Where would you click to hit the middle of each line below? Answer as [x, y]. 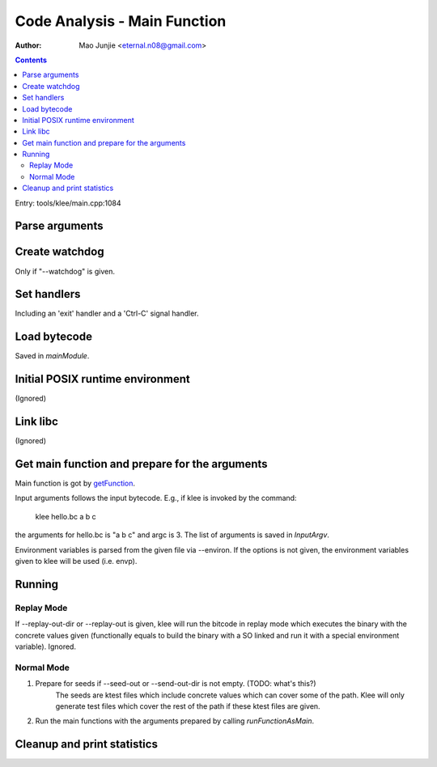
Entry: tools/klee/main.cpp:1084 [68, 203]
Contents [31, 60]
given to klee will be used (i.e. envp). [76, 561]
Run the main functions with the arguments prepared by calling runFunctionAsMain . [175, 721]
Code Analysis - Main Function [121, 21]
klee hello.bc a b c [66, 516]
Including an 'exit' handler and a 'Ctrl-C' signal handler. [107, 314]
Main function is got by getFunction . [75, 483]
